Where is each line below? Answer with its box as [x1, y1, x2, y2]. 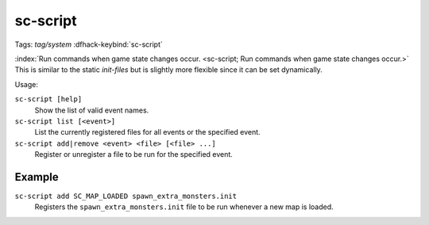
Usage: [14, 79, 39, 89]
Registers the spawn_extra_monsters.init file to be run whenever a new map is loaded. [34, 202, 334, 212]
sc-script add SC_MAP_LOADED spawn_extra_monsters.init [14, 191, 238, 200]
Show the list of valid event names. [34, 105, 149, 115]
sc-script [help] [14, 95, 83, 104]
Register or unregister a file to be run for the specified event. [34, 150, 234, 159]
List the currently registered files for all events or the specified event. [34, 128, 261, 137]
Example [14, 170, 59, 184]
